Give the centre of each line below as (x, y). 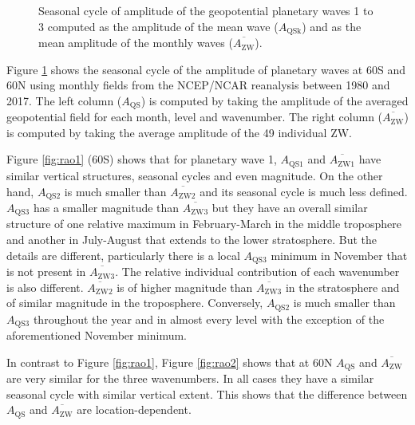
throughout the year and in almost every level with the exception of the (209, 319)
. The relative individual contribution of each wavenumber (257, 272)
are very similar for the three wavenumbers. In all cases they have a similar (190, 378)
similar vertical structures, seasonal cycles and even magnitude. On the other (195, 175)
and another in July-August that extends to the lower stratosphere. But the (192, 240)
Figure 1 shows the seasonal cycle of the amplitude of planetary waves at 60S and (206, 69)
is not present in (46, 272)
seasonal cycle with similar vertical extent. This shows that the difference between (207, 394)
